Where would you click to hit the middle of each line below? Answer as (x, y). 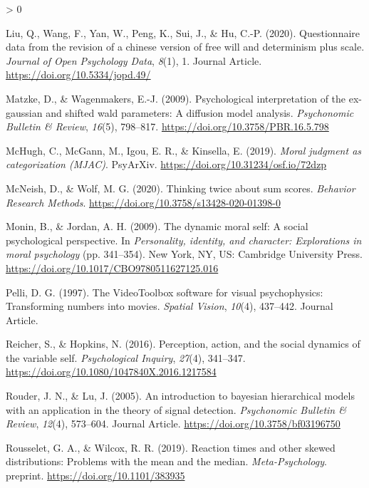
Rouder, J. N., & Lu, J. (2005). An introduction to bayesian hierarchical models (180, 396)
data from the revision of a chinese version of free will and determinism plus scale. (185, 47)
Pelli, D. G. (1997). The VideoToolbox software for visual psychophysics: (165, 292)
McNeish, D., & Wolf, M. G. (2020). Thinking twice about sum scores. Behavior (181, 188)
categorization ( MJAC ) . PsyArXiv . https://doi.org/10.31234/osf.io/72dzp (166, 164)
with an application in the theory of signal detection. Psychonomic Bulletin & (176, 409)
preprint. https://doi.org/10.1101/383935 (95, 476)
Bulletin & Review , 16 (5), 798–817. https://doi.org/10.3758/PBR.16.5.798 (167, 126)
